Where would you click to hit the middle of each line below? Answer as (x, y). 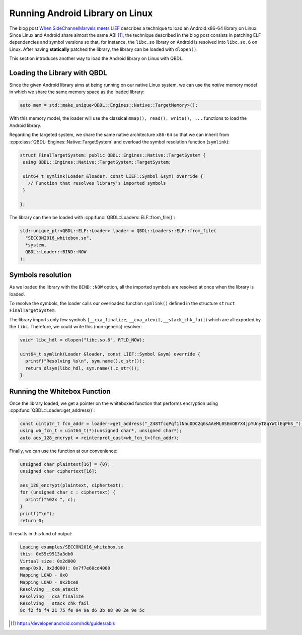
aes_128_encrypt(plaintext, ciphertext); (72, 485)
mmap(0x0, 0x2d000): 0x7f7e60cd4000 (65, 568)
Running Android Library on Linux (81, 13)
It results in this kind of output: (41, 533)
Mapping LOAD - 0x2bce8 (49, 582)
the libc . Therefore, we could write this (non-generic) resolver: (75, 327)
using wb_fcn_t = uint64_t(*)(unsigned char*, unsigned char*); (101, 431)
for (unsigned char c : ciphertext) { (68, 492)
